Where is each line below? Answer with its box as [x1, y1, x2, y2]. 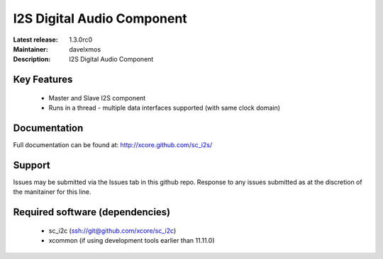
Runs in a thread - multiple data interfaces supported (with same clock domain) [48, 103, 280, 113]
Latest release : [13, 35, 58, 44]
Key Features [13, 74, 73, 86]
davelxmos [69, 45, 101, 53]
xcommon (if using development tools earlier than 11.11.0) [48, 236, 216, 245]
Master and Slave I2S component [48, 93, 146, 102]
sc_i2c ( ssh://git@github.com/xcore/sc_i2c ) [48, 226, 177, 235]
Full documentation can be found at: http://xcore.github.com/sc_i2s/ [13, 141, 213, 149]
